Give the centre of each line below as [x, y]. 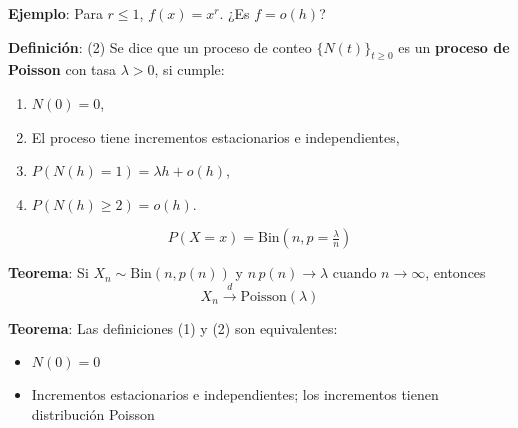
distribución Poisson [93, 413]
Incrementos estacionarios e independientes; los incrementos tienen [235, 394]
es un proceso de [454, 46]
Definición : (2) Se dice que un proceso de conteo [160, 46]
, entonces [455, 272]
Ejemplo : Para [55, 13]
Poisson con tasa [62, 69]
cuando [354, 272]
